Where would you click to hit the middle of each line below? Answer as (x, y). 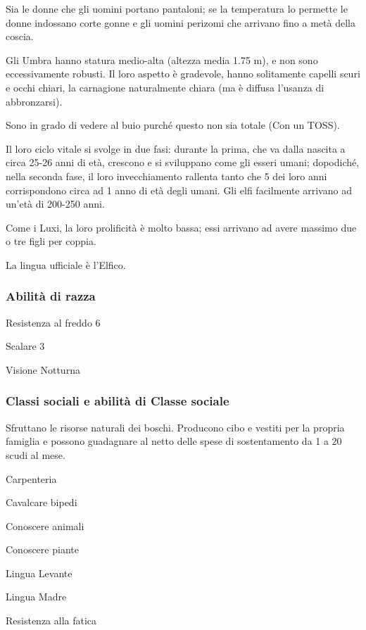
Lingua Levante (39, 573)
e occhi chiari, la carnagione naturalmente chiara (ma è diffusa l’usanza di (165, 87)
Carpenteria (31, 478)
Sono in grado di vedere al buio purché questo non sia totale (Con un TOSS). (173, 125)
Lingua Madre (36, 597)
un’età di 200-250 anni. (55, 204)
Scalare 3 (25, 346)
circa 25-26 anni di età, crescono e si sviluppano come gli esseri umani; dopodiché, (183, 162)
